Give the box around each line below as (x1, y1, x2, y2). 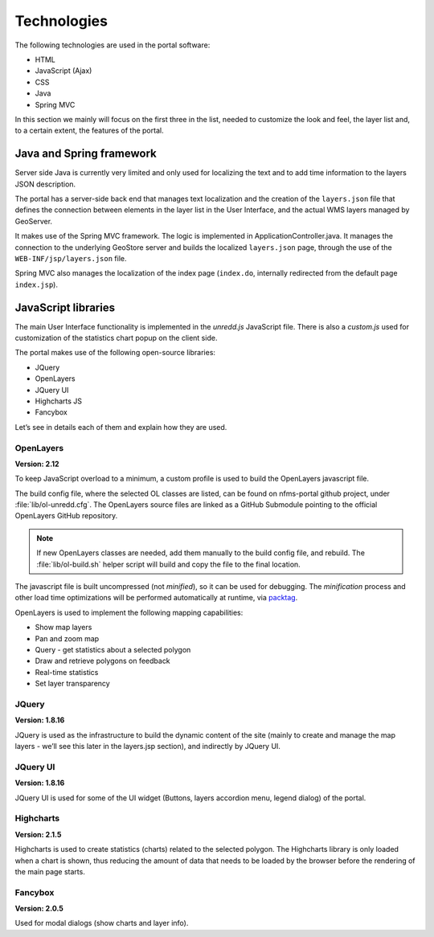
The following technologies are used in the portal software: (14, 40, 211, 50)
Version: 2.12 (14, 459, 59, 468)
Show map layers (35, 623, 92, 632)
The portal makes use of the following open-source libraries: (14, 348, 216, 358)
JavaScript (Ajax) (35, 66, 92, 76)
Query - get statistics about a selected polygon (35, 644, 191, 654)
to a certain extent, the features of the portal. (14, 125, 164, 136)
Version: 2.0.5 (14, 904, 63, 914)
